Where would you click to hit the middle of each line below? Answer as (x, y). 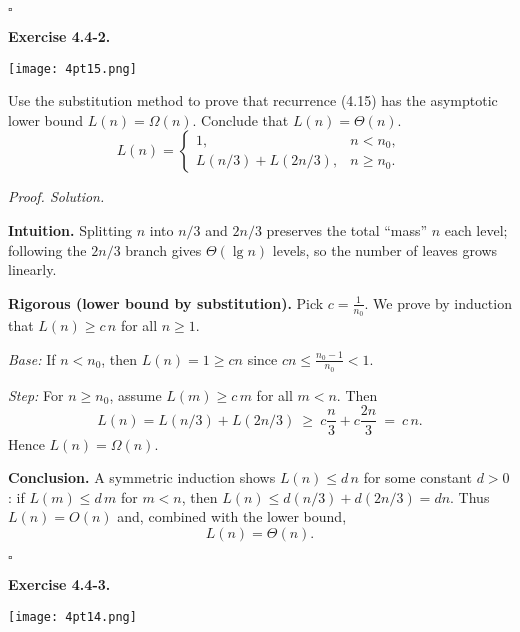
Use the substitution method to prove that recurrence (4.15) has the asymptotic (253, 100)
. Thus (470, 496)
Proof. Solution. (56, 196)
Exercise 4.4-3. (59, 583)
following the (47, 249)
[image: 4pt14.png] (72, 616)
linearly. (32, 269)
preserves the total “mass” (347, 230)
